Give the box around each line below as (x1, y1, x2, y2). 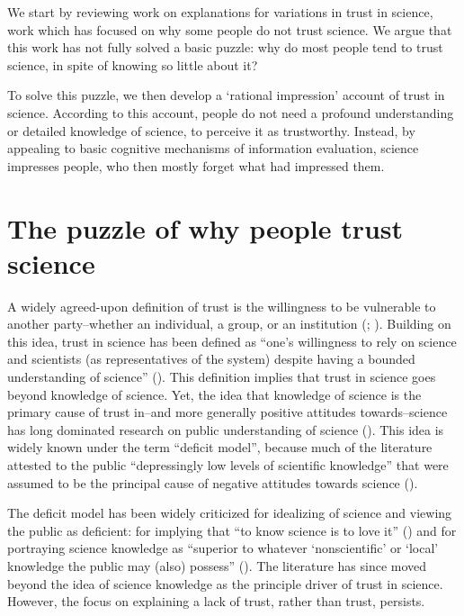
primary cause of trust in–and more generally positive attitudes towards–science (7, 403, 448, 421)
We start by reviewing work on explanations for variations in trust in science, (7, 3, 433, 21)
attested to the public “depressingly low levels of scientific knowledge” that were (7, 456, 449, 474)
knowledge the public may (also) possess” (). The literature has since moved (7, 556, 427, 575)
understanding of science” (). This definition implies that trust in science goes (7, 367, 436, 386)
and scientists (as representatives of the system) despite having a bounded (7, 349, 415, 368)
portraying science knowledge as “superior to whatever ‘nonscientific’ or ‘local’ (7, 539, 439, 557)
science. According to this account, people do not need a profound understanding (7, 103, 454, 122)
